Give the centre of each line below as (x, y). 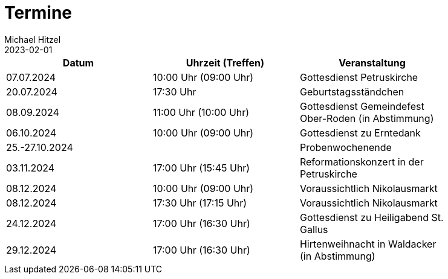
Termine (38, 13)
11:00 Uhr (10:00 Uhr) (201, 112)
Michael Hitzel (33, 39)
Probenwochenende (346, 147)
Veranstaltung (372, 63)
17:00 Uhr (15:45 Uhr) (201, 168)
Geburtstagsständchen (352, 91)
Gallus (314, 229)
